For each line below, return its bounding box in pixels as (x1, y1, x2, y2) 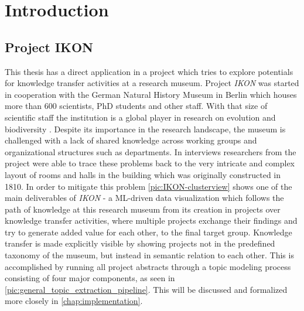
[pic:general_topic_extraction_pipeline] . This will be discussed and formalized (5, 283, 288, 295)
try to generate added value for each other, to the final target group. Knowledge (5, 225, 292, 238)
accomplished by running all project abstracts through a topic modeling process (5, 260, 291, 272)
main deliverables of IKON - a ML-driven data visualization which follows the (5, 192, 284, 204)
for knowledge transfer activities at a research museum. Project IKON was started (5, 77, 299, 89)
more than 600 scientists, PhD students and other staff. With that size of (5, 100, 268, 112)
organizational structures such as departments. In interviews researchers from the (5, 145, 296, 158)
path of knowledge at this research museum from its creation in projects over (5, 203, 281, 215)
